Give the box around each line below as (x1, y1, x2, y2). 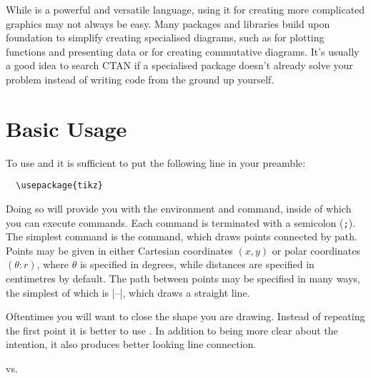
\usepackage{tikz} (16, 180, 104, 191)
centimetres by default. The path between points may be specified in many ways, (6, 270, 360, 285)
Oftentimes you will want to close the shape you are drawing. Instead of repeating (6, 309, 365, 324)
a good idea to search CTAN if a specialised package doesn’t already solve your (6, 58, 353, 73)
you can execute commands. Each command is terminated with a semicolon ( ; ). (6, 215, 356, 230)
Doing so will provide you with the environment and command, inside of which (6, 200, 352, 215)
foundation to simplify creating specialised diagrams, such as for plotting (6, 30, 325, 45)
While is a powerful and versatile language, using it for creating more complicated (6, 2, 365, 16)
